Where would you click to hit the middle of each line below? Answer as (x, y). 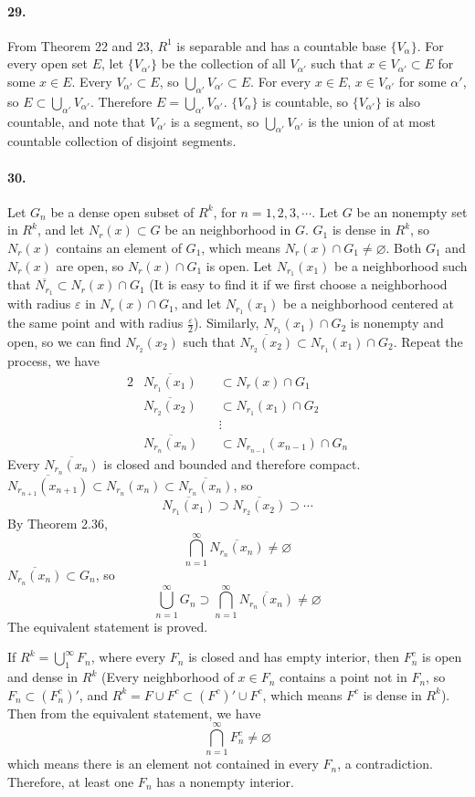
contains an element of (119, 247)
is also (403, 101)
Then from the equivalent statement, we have (134, 713)
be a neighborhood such (401, 265)
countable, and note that (77, 121)
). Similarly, (226, 323)
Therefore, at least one (71, 781)
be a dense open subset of (122, 211)
